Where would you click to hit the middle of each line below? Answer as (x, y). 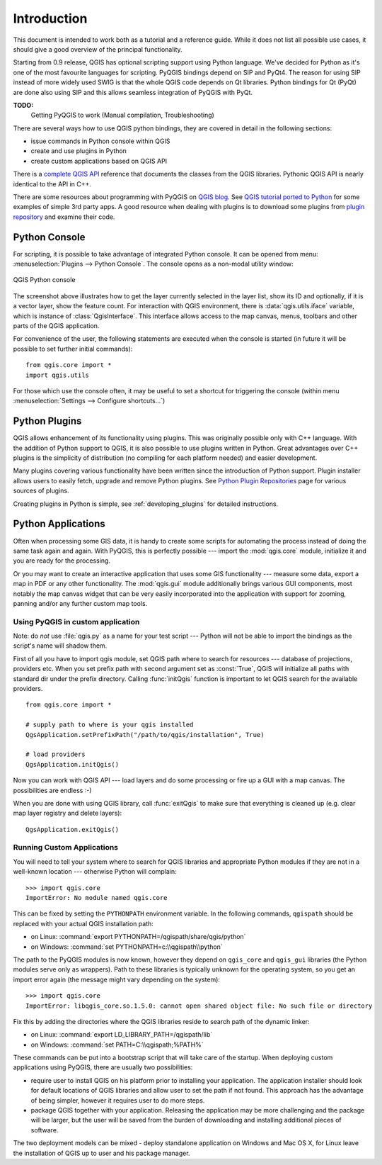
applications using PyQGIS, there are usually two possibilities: (103, 1067)
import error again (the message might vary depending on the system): (117, 979)
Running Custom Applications (66, 848)
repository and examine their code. (64, 217)
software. (45, 1130)
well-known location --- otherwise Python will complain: (95, 872)
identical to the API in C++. (52, 184)
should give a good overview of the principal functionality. (98, 49)
